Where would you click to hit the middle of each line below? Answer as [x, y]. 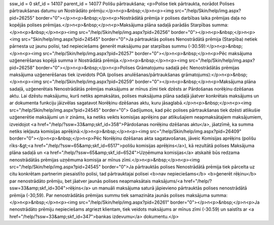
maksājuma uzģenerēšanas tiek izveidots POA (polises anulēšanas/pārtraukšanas [95, 74]
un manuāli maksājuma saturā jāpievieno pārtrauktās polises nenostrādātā [169, 188]
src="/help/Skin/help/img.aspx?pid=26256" [124, 32]
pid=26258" [22, 67]
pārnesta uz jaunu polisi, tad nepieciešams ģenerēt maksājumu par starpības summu [98, 46]
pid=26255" [22, 18]
